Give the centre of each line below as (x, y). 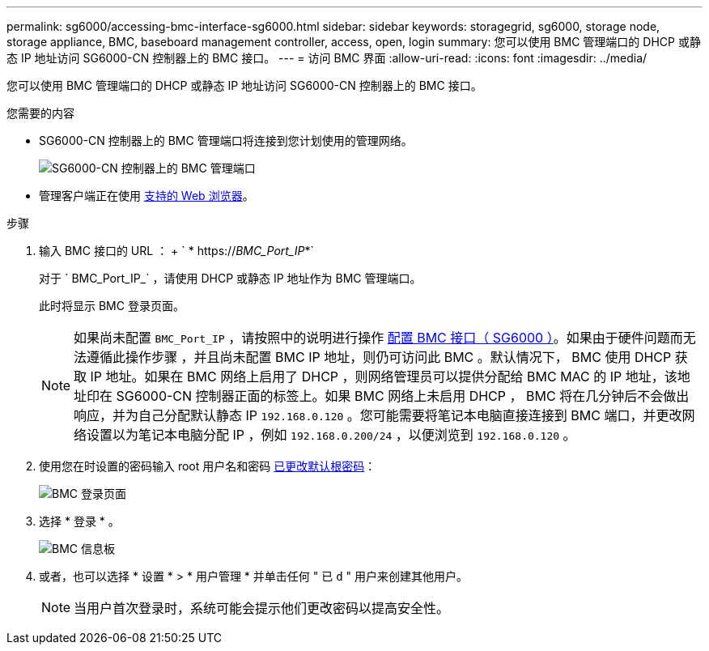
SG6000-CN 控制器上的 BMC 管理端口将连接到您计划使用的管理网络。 (226, 140)
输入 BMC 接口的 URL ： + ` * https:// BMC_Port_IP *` (176, 251)
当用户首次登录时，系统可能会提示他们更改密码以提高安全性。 (262, 608)
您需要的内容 (40, 113)
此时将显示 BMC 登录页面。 (112, 306)
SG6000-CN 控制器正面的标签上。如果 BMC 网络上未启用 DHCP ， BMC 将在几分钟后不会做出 (403, 396)
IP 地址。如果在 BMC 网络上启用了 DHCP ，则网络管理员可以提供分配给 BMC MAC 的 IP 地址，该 (384, 377)
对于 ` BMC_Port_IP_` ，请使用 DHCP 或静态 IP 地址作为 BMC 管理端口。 (230, 278)
